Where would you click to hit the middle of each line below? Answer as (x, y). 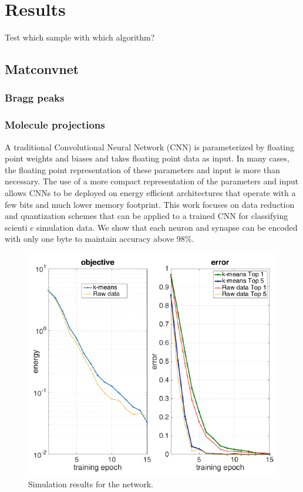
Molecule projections (55, 125)
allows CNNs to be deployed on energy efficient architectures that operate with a (150, 192)
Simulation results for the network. (91, 483)
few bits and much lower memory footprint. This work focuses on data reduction (150, 204)
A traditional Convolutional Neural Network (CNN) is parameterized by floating (150, 146)
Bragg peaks (35, 98)
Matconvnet (42, 69)
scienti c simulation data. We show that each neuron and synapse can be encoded (151, 227)
